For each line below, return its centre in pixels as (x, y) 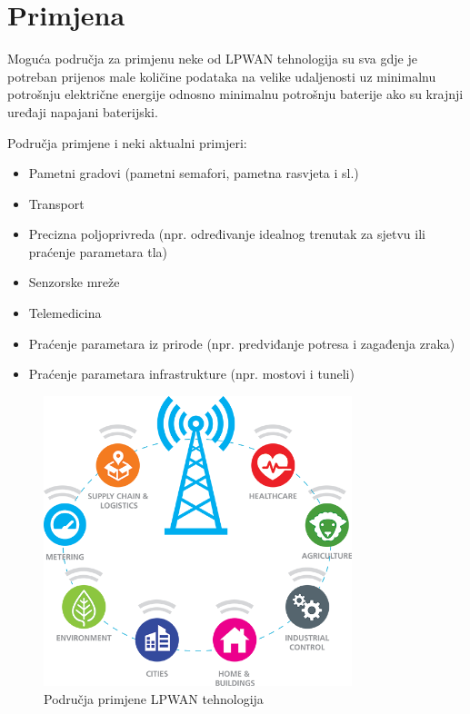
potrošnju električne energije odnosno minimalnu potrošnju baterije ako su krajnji (235, 94)
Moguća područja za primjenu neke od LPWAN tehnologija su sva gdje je (212, 59)
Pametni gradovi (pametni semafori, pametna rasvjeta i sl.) (194, 173)
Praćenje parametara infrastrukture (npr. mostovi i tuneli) (191, 374)
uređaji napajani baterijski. (83, 111)
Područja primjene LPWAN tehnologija (154, 698)
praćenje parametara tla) (98, 251)
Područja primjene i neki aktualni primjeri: (127, 142)
